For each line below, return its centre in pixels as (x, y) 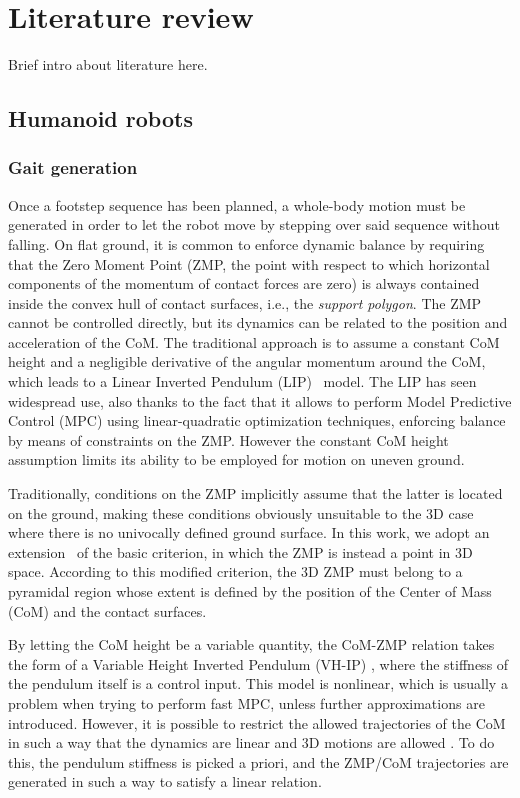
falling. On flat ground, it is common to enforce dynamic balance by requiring (246, 243)
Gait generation (73, 167)
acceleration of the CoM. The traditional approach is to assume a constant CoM (254, 341)
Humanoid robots (100, 118)
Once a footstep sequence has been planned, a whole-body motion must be (237, 204)
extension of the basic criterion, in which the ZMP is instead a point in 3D (240, 551)
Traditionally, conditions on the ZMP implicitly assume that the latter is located (255, 493)
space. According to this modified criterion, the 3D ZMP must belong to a (235, 571)
